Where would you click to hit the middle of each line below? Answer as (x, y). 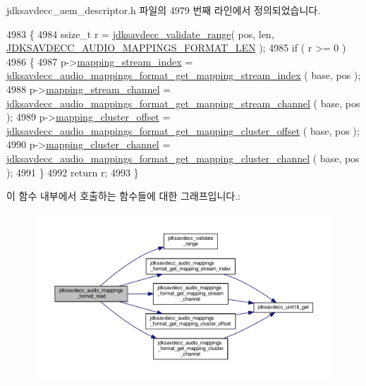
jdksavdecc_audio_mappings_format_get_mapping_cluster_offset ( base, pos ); (183, 130)
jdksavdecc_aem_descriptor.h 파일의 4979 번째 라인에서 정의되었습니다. (164, 10)
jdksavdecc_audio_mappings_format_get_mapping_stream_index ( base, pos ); (184, 75)
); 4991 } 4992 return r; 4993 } (73, 172)
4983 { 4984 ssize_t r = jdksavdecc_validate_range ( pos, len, (140, 34)
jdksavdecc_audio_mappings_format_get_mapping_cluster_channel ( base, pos (183, 158)
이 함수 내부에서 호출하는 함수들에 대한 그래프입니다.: (123, 196)
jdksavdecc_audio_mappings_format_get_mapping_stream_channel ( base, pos (183, 103)
